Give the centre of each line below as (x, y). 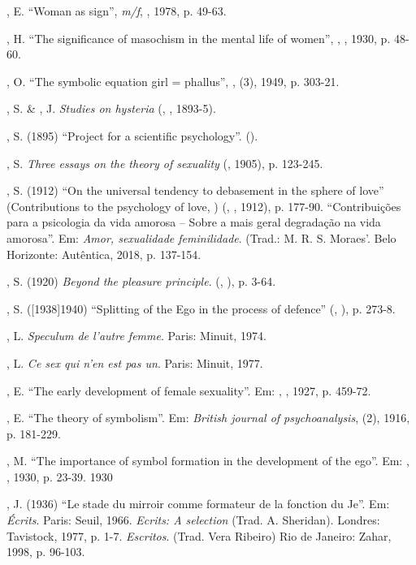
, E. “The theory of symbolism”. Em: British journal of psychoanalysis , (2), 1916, (208, 418)
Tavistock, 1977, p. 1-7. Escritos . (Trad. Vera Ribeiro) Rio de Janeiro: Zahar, (199, 535)
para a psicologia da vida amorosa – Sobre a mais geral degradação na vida (194, 222)
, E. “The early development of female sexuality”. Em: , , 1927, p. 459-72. (189, 390)
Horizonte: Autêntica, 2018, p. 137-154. (104, 254)
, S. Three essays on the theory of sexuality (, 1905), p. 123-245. (165, 163)
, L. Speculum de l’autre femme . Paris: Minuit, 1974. (136, 336)
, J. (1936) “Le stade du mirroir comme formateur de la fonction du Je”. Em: (198, 504)
